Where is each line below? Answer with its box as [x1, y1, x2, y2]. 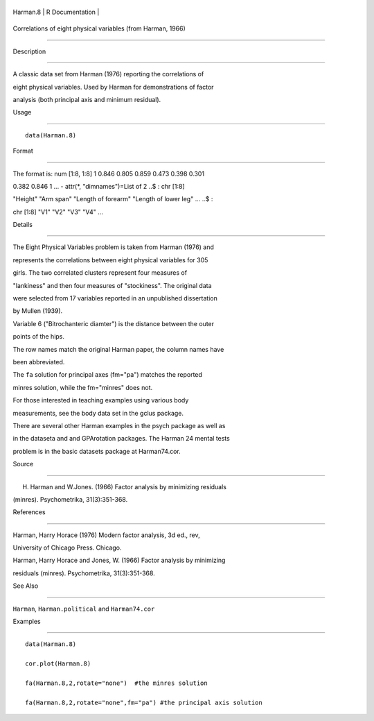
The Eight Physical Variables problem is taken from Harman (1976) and [12, 243, 215, 251]
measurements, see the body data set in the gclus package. [12, 409, 184, 417]
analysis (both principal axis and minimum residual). [12, 95, 161, 103]
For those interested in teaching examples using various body [12, 396, 189, 405]
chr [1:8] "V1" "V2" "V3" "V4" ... [12, 207, 104, 216]
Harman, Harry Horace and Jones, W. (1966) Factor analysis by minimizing [12, 556, 226, 565]
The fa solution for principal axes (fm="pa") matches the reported [12, 371, 202, 379]
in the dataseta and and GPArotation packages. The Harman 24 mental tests [12, 434, 230, 443]
